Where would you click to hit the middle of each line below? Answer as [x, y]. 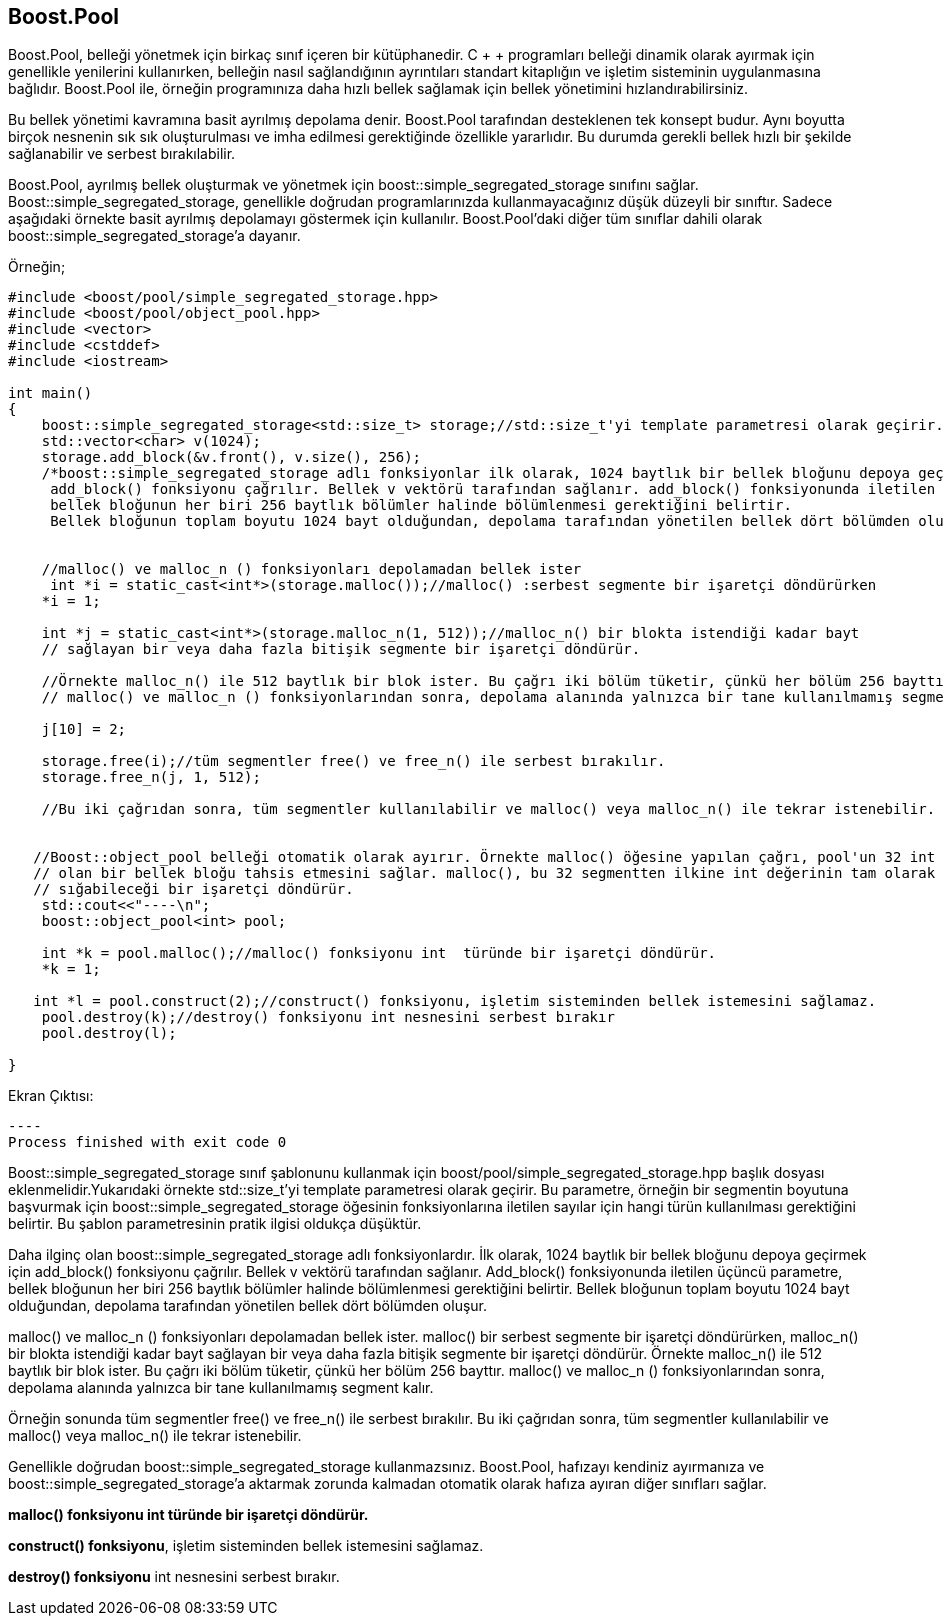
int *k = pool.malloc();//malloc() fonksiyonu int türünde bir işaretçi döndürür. [379, 953]
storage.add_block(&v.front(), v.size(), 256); [231, 457]
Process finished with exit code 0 [147, 1142]
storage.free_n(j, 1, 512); [151, 777]
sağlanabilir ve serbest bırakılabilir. [122, 154]
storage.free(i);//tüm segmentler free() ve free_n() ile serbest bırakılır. [353, 761]
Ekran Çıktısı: [51, 1096]
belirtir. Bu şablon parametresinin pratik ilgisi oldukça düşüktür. [215, 1224]
